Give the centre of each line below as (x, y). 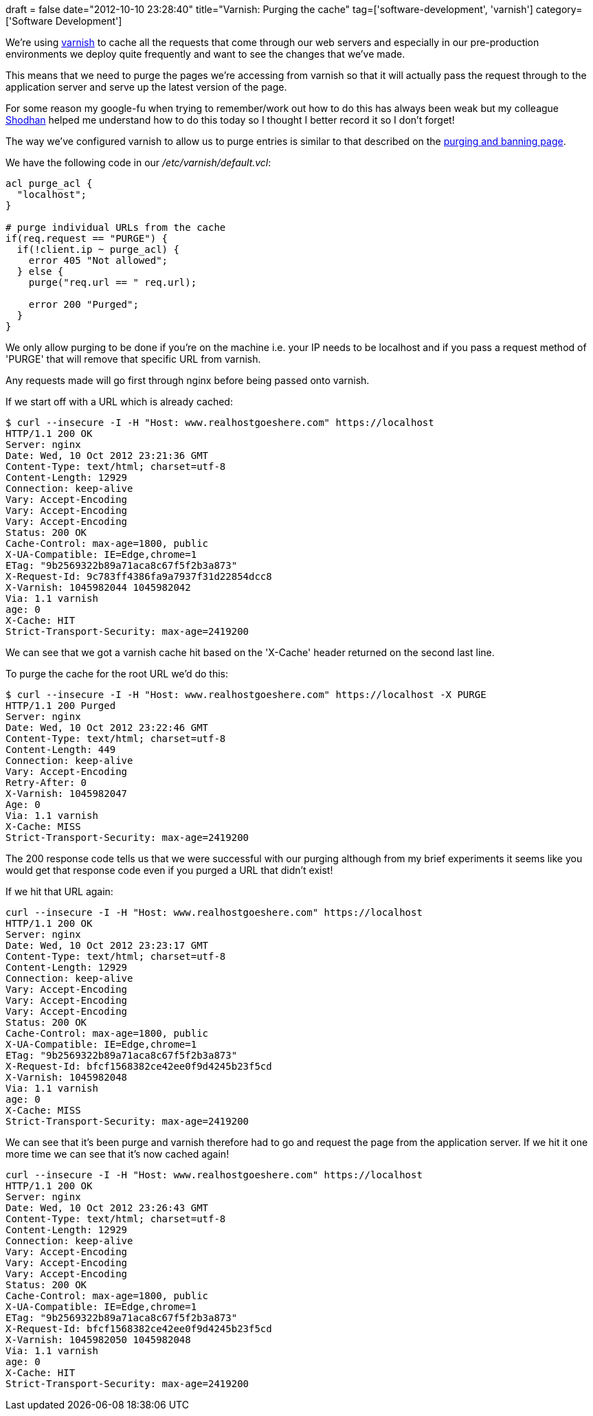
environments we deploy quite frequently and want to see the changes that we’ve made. (205, 54)
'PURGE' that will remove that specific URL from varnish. (133, 359)
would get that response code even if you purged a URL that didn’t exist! (169, 870)
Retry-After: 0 (46, 783)
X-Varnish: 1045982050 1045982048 (98, 1340)
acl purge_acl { (49, 183)
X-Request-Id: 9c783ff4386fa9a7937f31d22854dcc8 (139, 576)
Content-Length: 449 (61, 750)
